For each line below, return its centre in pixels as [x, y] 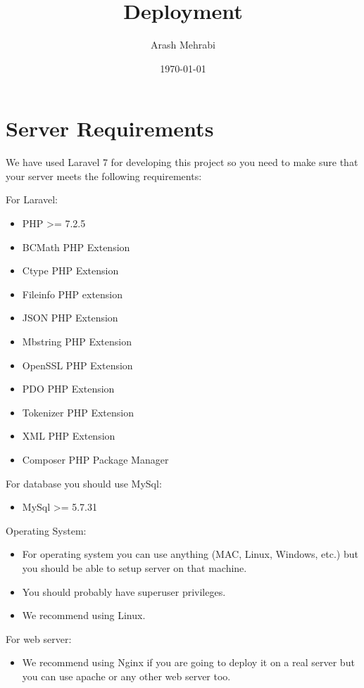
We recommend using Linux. [84, 615]
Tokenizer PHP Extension [78, 412]
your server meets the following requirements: [104, 176]
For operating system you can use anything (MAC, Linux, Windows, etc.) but [190, 554]
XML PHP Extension [69, 436]
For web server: [39, 638]
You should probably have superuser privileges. [124, 591]
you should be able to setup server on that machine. [134, 567]
